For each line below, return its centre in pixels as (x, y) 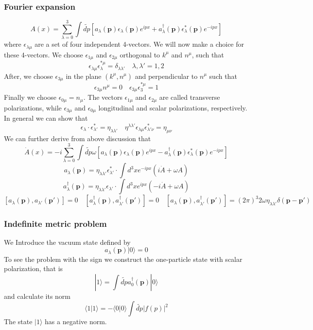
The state (18, 321)
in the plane (84, 76)
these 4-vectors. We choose (43, 54)
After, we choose (28, 76)
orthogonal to (140, 54)
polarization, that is (34, 268)
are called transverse (190, 97)
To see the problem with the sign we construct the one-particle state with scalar (123, 259)
